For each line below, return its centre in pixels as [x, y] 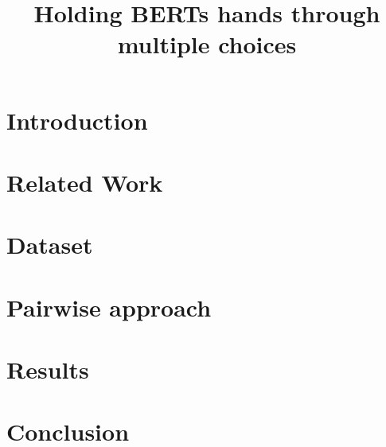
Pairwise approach [109, 307]
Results [48, 369]
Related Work [85, 182]
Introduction [77, 120]
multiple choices [207, 44]
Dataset [50, 245]
